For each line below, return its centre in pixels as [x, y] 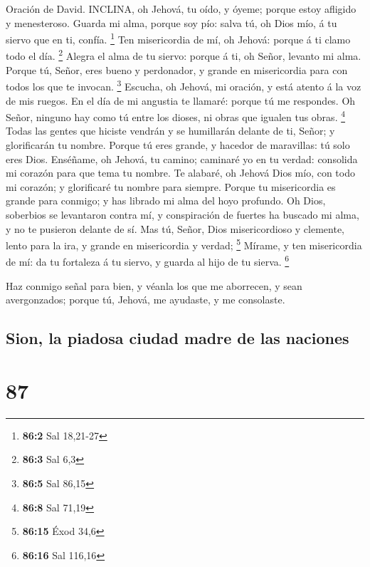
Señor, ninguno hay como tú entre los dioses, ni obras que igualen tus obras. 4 [176, 116]
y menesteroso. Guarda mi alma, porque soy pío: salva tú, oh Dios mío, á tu [171, 22]
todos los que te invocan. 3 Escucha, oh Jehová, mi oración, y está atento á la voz [184, 85]
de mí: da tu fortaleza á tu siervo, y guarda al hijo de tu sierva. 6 [148, 261]
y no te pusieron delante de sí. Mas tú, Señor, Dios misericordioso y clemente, [175, 228]
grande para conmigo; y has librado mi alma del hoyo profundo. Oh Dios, [166, 201]
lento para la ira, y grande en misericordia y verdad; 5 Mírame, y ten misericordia [184, 244]
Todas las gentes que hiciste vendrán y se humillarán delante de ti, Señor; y [170, 131]
